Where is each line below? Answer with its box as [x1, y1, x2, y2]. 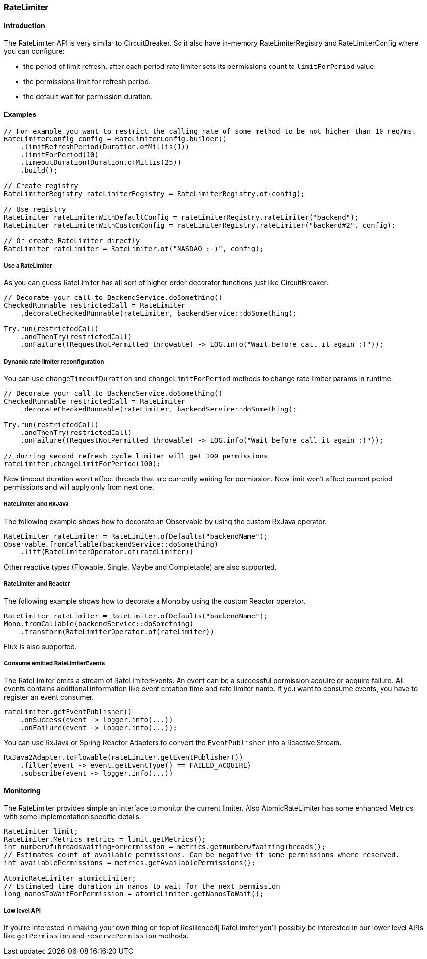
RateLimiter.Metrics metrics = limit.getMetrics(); [4, 835, 206, 843]
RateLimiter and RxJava [4, 501, 69, 508]
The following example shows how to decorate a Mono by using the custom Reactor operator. [4, 596, 306, 605]
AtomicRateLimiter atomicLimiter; [4, 874, 136, 882]
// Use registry [4, 205, 66, 214]
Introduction [4, 21, 45, 30]
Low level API [4, 907, 41, 914]
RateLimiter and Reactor [4, 580, 70, 588]
